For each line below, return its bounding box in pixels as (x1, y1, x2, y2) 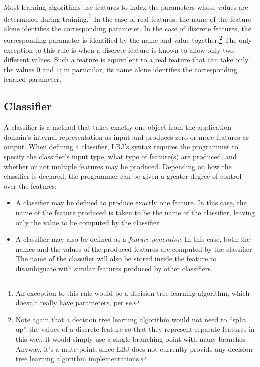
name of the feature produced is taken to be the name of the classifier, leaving (15, 207, 255, 218)
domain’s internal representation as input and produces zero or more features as (4, 131, 249, 142)
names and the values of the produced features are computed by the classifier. (15, 243, 254, 254)
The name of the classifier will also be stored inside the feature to (15, 253, 217, 264)
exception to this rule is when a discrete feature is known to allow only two (4, 44, 234, 55)
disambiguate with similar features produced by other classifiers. (15, 263, 213, 273)
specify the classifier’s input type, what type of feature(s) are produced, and (4, 151, 237, 162)
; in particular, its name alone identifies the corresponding (59, 64, 237, 74)
